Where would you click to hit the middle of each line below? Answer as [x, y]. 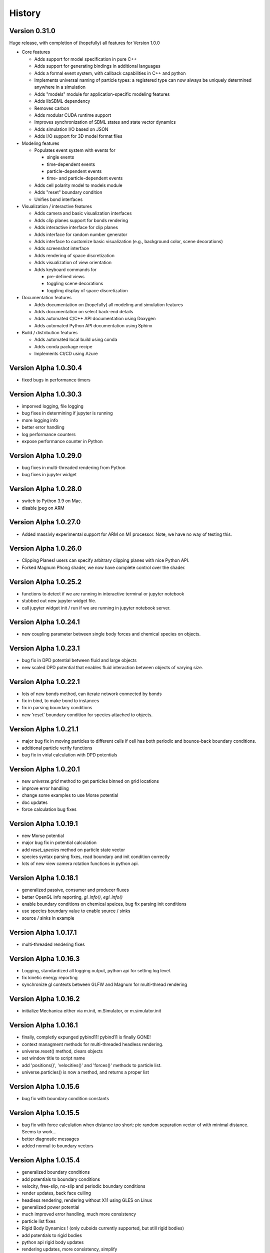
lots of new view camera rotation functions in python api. [80, 864]
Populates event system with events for [75, 150]
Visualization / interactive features [57, 206]
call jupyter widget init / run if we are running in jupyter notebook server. [96, 608]
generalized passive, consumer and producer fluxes [75, 890]
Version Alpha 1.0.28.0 [45, 489]
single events [60, 157]
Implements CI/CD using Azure [66, 354]
